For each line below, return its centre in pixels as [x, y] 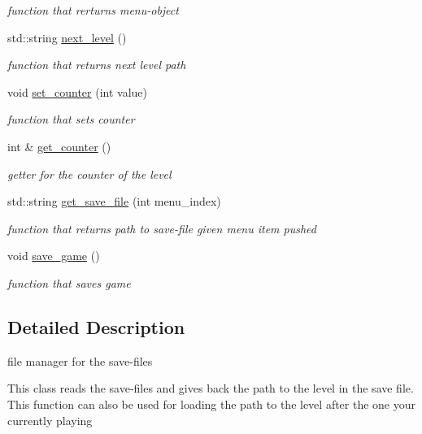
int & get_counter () [59, 146]
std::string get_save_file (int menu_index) [114, 201]
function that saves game [69, 282]
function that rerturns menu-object [93, 10]
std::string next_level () [67, 37]
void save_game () [54, 256]
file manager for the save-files [80, 360]
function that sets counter [71, 119]
